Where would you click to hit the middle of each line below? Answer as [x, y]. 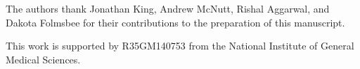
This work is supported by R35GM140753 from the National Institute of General [180, 46]
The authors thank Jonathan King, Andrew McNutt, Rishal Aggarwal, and [168, 8]
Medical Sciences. [43, 59]
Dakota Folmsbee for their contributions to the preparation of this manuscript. [175, 22]
